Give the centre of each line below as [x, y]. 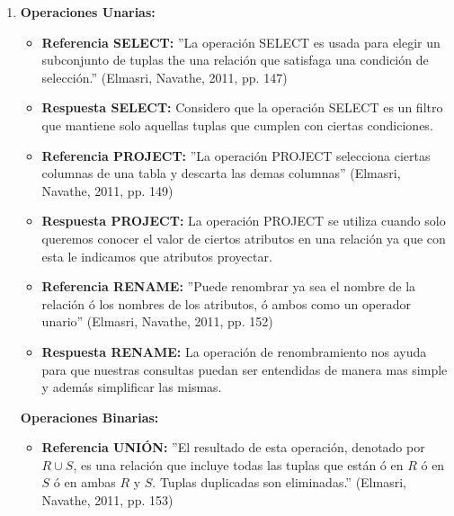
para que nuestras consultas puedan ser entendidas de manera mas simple [245, 369]
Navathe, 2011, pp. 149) [107, 190]
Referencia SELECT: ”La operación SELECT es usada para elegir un [241, 42]
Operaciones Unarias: [88, 12]
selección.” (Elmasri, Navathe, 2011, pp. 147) [165, 77]
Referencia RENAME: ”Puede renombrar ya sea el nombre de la [229, 286]
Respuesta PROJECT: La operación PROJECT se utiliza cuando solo [244, 221]
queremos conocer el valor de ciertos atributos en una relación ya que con [244, 238]
